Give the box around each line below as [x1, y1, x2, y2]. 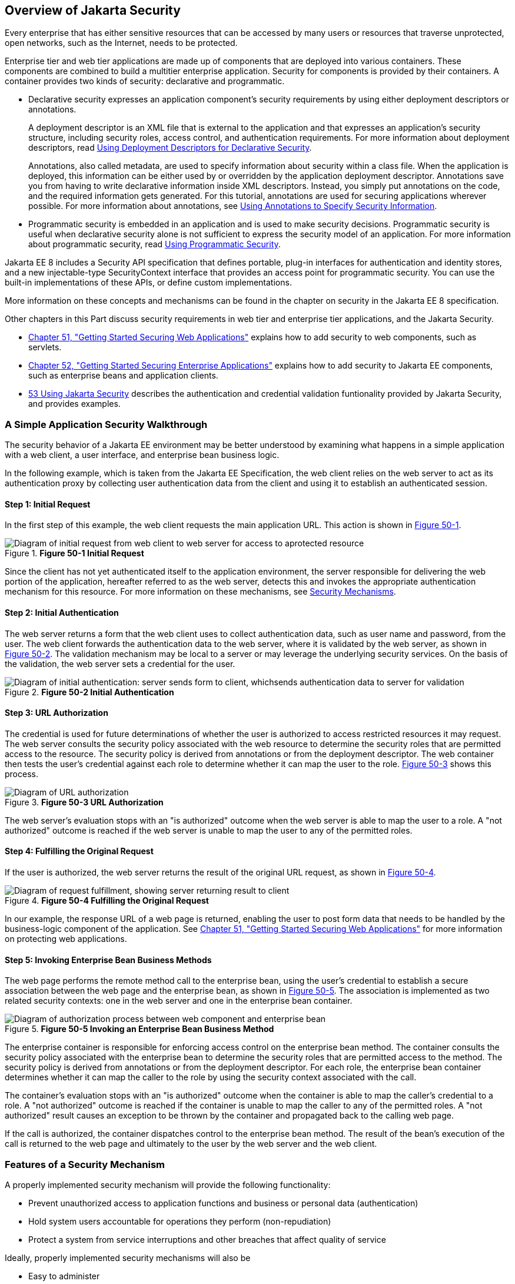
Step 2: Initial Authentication [5, 608, 119, 618]
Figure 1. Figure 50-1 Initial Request [5, 548, 144, 559]
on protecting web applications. [5, 934, 127, 944]
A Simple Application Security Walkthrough [5, 418, 208, 430]
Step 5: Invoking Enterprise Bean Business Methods [5, 954, 212, 965]
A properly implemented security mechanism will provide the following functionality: [5, 1180, 331, 1190]
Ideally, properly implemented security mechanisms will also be [5, 1253, 251, 1263]
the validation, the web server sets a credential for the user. [5, 658, 235, 669]
